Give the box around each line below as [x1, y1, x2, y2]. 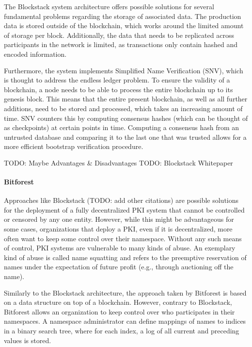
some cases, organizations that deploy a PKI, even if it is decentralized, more [4, 224, 233, 234]
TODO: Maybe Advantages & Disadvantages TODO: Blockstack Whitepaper [4, 157, 233, 167]
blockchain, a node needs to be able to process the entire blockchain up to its [4, 84, 233, 94]
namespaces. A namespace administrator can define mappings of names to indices [4, 316, 246, 326]
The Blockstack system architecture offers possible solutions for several [4, 1, 214, 11]
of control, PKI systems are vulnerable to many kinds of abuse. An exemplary [4, 243, 236, 253]
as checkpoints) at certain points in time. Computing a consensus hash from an [4, 122, 239, 132]
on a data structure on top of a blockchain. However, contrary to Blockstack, [4, 297, 232, 307]
